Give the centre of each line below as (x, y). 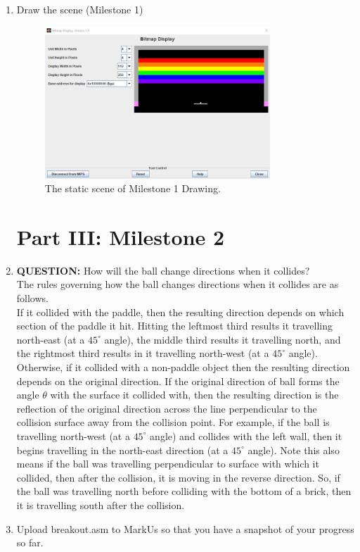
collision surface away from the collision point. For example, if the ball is (173, 422)
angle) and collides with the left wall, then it (246, 435)
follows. (32, 298)
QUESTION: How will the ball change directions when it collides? (163, 270)
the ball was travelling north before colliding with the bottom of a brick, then (184, 491)
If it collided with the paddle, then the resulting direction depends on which (180, 312)
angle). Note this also (294, 450)
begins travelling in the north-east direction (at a (122, 450)
